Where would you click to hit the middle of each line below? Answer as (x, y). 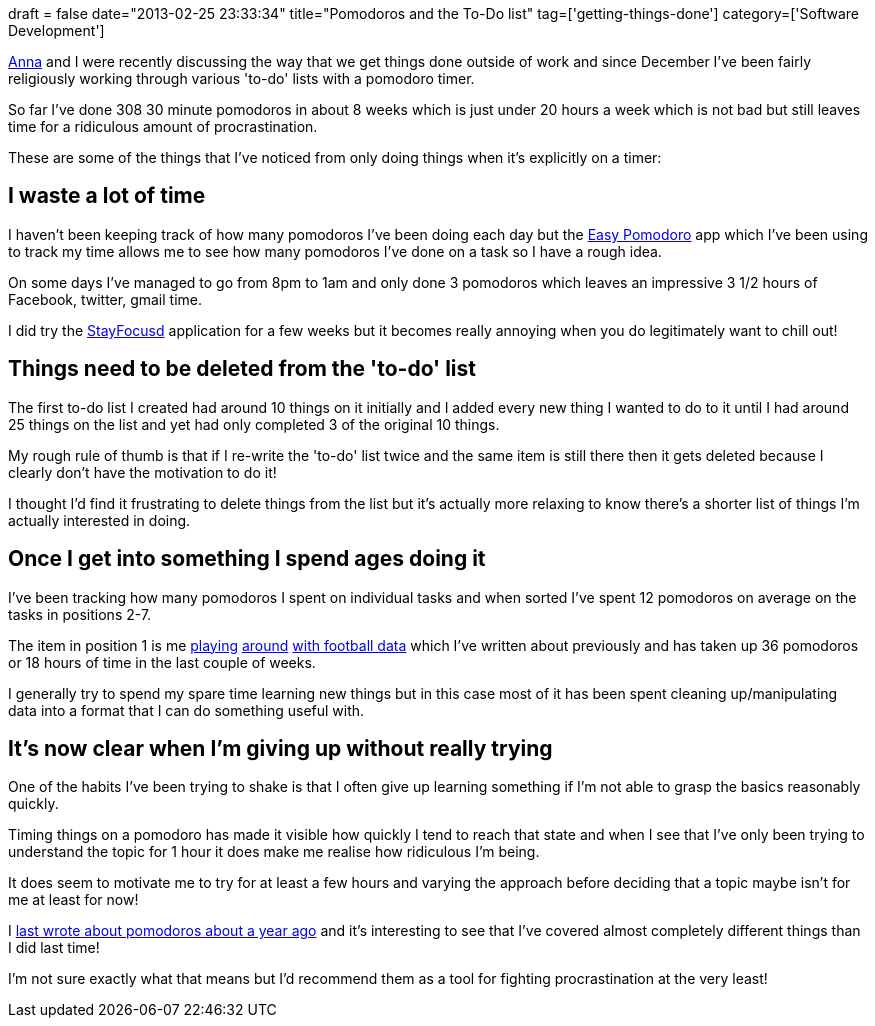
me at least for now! (73, 900)
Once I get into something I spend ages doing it (247, 559)
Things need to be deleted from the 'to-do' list (242, 369)
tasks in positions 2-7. (80, 614)
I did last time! (54, 948)
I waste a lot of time (107, 196)
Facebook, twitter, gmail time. (105, 299)
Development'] (56, 30)
